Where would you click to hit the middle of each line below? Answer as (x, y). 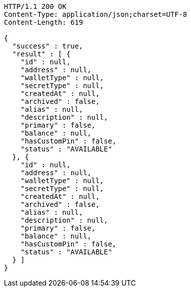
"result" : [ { (41, 54)
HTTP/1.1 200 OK (35, 6)
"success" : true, (48, 46)
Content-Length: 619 (44, 22)
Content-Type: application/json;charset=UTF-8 (95, 14)
